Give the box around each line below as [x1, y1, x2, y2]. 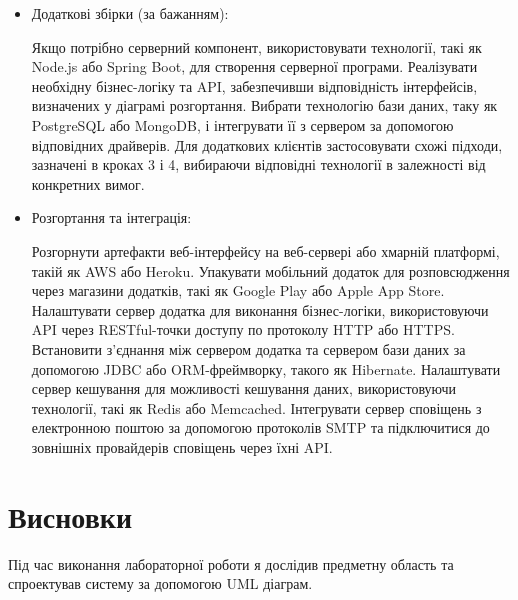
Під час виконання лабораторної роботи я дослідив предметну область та [8, 553, 454, 574]
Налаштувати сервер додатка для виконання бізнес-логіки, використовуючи [31, 299, 489, 320]
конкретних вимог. [31, 173, 145, 194]
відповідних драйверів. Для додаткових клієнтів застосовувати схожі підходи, [31, 134, 503, 155]
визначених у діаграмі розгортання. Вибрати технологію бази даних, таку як [31, 95, 498, 116]
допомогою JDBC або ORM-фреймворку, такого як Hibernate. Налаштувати [31, 358, 501, 379]
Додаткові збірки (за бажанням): [31, 3, 229, 23]
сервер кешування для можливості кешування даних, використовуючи [31, 378, 457, 399]
